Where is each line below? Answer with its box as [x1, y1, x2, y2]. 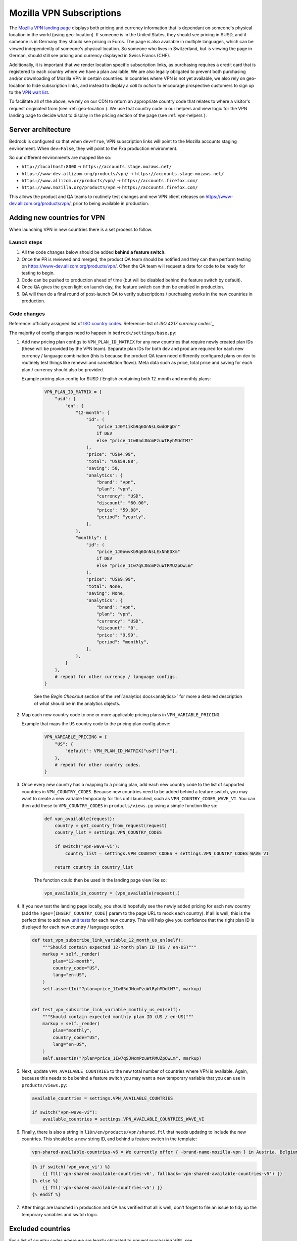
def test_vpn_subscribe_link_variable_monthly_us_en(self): [32, 1007, 181, 1013]
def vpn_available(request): [44, 816, 115, 822]
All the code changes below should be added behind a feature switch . [21, 249, 166, 255]
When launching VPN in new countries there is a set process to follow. [9, 226, 152, 233]
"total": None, [86, 583, 123, 589]
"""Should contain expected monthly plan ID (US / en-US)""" [42, 1014, 194, 1020]
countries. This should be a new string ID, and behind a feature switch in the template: [21, 1136, 198, 1142]
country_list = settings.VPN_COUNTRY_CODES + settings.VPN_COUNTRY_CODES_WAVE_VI [65, 850, 269, 856]
